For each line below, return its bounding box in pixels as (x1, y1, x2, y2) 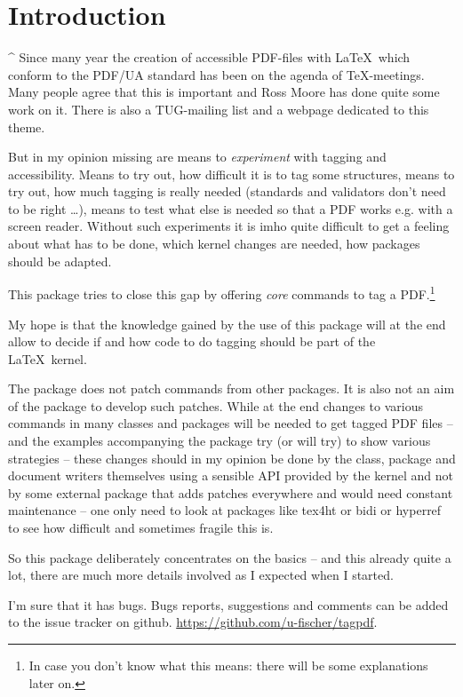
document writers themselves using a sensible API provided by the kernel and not (8, 466, 453, 485)
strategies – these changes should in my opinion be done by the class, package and (8, 448, 456, 467)
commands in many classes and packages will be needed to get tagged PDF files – (8, 414, 453, 432)
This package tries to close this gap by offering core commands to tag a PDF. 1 (8, 282, 435, 303)
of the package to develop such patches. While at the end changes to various (8, 396, 423, 415)
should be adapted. (8, 251, 112, 270)
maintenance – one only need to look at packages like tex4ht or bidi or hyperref (8, 501, 442, 519)
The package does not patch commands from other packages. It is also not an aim (8, 379, 455, 398)
